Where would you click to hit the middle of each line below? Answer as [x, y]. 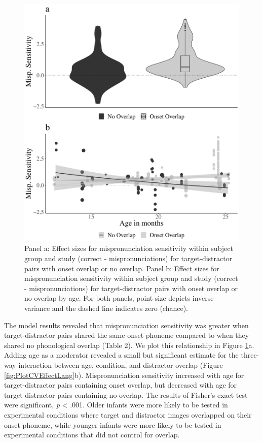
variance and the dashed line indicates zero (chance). [106, 308]
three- [250, 355]
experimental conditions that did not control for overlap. [92, 435]
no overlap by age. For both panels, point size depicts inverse [119, 298]
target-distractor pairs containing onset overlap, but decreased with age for [121, 385]
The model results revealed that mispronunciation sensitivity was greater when [126, 325]
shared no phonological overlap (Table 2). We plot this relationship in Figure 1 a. [129, 345]
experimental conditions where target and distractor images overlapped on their [128, 414]
